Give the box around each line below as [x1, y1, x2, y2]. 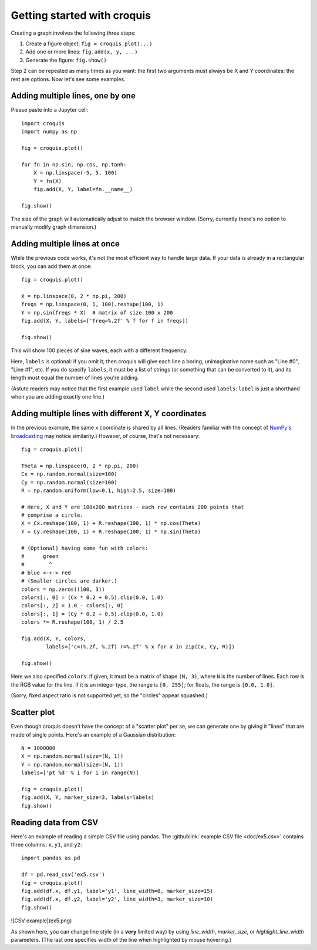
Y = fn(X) [33, 178, 62, 185]
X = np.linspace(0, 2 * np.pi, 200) [21, 293, 127, 299]
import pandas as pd [21, 855, 80, 861]
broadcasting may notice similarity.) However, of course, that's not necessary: [11, 432, 200, 439]
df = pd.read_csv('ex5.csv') [21, 871, 105, 878]
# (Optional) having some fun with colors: [21, 544, 149, 551]
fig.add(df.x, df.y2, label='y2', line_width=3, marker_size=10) [21, 896, 214, 902]
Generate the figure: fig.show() [25, 56, 107, 63]
